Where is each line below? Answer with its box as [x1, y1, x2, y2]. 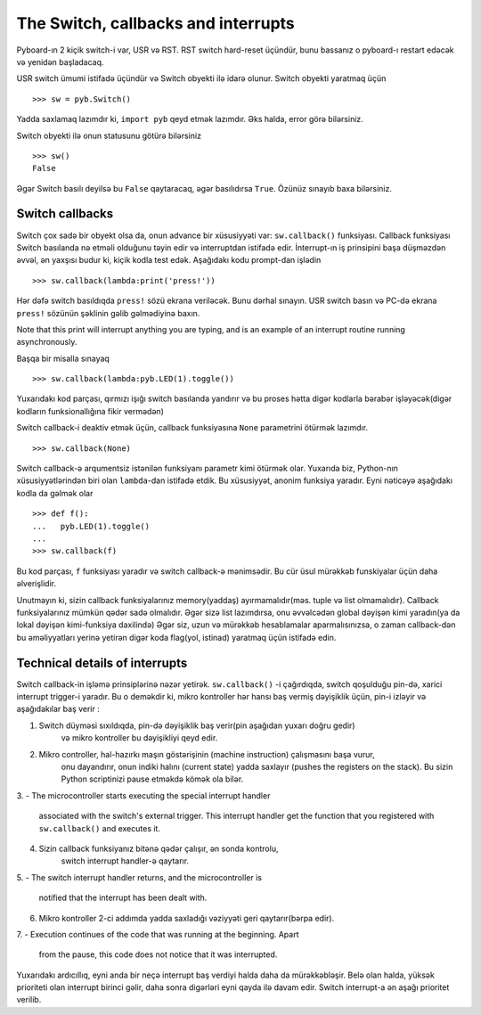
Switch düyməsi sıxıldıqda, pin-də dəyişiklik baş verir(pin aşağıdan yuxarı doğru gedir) [38, 720, 355, 731]
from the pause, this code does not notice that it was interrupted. [38, 949, 278, 960]
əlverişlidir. [16, 578, 57, 589]
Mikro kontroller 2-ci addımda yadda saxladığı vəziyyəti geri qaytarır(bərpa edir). [38, 913, 335, 923]
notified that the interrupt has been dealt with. [38, 892, 208, 904]
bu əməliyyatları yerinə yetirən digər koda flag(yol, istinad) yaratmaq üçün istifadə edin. [16, 632, 337, 643]
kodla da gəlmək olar [16, 487, 94, 498]
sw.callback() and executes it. [38, 823, 160, 833]
